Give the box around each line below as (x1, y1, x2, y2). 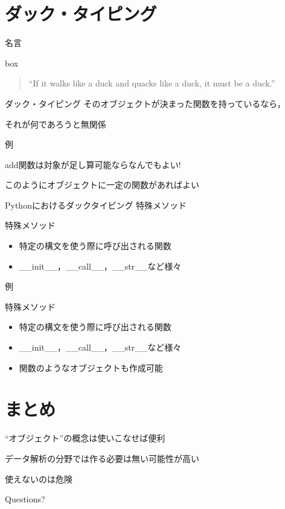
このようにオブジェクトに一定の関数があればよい (5, 178, 199, 191)
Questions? (5, 493, 45, 505)
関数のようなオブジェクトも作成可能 (19, 361, 163, 374)
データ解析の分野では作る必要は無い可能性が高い (5, 452, 199, 464)
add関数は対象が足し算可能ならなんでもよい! (5, 158, 181, 170)
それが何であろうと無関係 (5, 117, 106, 130)
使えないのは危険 (5, 472, 72, 485)
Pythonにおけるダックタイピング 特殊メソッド (5, 198, 187, 211)
